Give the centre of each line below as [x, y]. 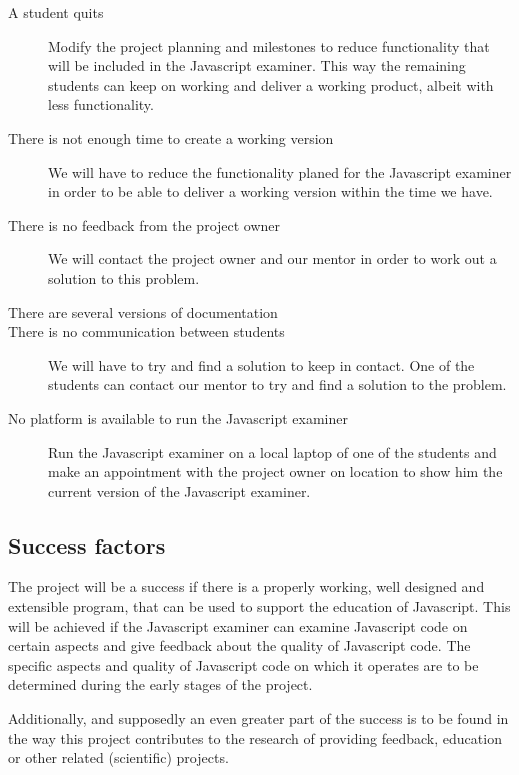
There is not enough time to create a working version [171, 137]
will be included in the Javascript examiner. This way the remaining [257, 65]
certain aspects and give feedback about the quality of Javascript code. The [239, 645]
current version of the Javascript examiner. [179, 490]
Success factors [87, 544]
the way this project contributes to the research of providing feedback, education [255, 737]
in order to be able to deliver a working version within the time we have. [270, 191]
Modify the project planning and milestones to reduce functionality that [269, 45]
